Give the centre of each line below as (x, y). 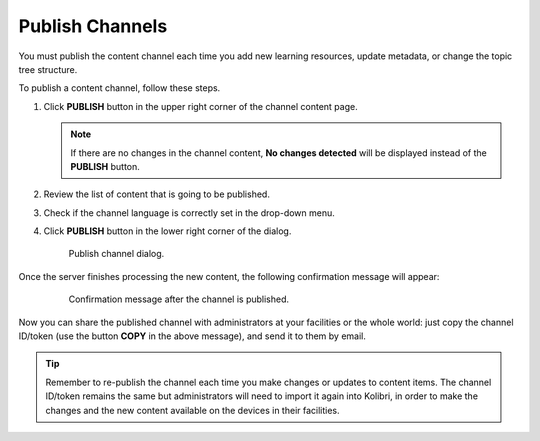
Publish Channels (93, 26)
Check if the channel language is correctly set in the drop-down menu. (189, 212)
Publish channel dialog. (116, 254)
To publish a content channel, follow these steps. (119, 88)
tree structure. (48, 69)
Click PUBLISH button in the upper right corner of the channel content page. (201, 106)
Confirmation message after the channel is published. (179, 299)
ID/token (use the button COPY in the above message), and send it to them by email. (192, 336)
